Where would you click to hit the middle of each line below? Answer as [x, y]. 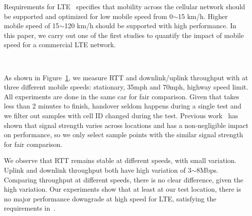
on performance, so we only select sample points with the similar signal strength [124, 135]
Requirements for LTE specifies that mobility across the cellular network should [125, 6]
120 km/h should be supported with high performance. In [150, 26]
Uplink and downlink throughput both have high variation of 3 [98, 170]
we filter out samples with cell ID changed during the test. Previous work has [121, 115]
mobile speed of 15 [32, 26]
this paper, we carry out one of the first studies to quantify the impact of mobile [124, 35]
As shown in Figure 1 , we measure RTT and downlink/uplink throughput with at [126, 77]
